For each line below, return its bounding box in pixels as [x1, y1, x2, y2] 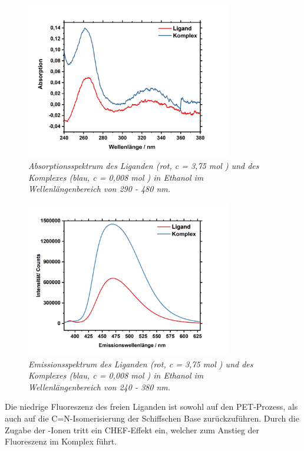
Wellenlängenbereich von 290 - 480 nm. [28, 183, 171, 195]
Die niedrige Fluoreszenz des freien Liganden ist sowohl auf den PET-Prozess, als [5, 400, 298, 413]
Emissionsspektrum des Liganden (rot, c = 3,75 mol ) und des [28, 357, 253, 370]
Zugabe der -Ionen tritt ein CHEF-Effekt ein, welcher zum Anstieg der [5, 423, 260, 436]
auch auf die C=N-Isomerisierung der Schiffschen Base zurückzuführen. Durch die [5, 412, 299, 425]
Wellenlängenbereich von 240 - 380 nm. [28, 380, 171, 393]
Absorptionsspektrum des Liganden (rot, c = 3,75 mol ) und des [28, 159, 259, 171]
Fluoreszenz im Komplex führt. [5, 435, 117, 447]
